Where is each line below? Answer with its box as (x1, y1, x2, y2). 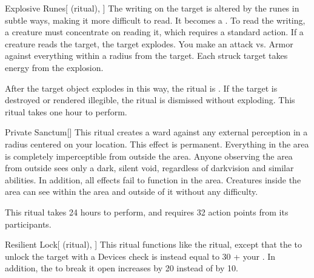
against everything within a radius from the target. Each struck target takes (5, 49, 288, 62)
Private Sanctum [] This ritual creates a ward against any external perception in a (5, 126, 308, 138)
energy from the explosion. (5, 61, 104, 73)
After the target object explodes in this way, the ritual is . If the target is (5, 81, 278, 94)
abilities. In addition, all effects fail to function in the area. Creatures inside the (5, 173, 301, 186)
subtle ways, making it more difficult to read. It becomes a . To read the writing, (5, 13, 306, 26)
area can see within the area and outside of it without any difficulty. (5, 185, 258, 198)
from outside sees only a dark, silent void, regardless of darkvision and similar (5, 161, 294, 174)
